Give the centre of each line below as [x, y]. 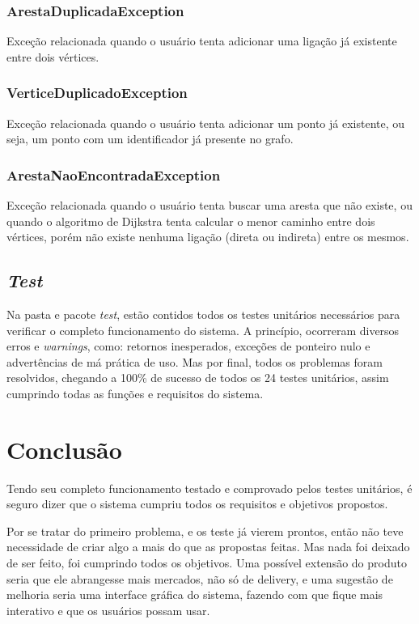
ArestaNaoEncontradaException [114, 174]
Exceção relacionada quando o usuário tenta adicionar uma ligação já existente [202, 41]
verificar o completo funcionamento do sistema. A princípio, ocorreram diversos [203, 330]
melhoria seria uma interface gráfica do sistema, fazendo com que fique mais [195, 594]
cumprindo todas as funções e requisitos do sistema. [135, 393]
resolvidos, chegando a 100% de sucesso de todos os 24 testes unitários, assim [198, 378]
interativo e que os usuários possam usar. [108, 610]
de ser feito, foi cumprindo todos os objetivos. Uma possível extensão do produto [207, 563]
